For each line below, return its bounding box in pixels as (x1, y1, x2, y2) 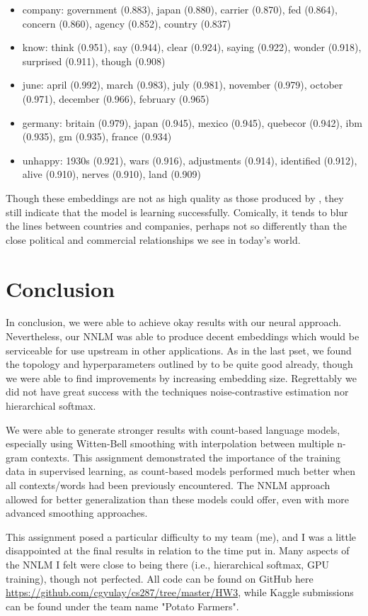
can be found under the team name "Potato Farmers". (6, 598, 239, 613)
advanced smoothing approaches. (6, 505, 148, 520)
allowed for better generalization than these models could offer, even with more (6, 491, 349, 506)
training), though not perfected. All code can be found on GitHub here (6, 571, 314, 586)
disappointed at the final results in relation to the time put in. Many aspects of (6, 543, 350, 558)
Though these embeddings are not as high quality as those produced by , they (6, 190, 344, 205)
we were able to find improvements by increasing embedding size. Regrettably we (6, 370, 357, 385)
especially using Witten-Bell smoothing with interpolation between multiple (6, 436, 334, 451)
